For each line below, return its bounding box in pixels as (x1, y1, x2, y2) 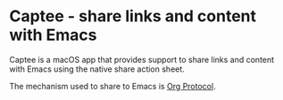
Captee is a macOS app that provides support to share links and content (9, 54, 275, 65)
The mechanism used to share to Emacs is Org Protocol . (9, 81, 216, 91)
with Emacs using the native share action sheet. (9, 64, 185, 74)
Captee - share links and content (9, 6, 257, 27)
